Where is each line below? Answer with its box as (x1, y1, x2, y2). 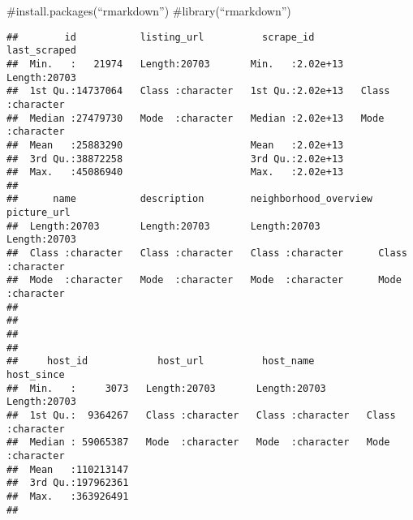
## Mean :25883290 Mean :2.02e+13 (6, 139, 344, 151)
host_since (6, 369, 65, 380)
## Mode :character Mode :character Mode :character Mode (6, 274, 402, 286)
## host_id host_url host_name (6, 355, 315, 367)
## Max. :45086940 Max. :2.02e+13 (6, 166, 344, 178)
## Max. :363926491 (6, 490, 129, 502)
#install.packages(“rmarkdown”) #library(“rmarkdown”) (6, 2, 291, 19)
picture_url (6, 207, 71, 219)
